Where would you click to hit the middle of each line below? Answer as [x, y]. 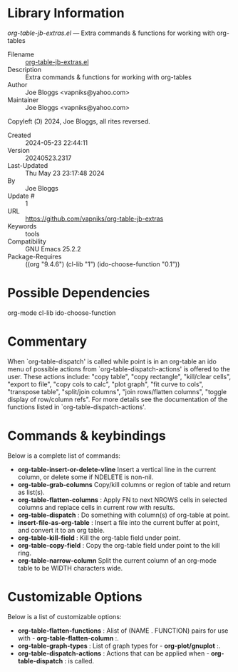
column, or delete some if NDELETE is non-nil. [86, 477]
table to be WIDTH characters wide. [70, 568]
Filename [21, 54]
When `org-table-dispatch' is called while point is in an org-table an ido [112, 361]
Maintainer [23, 100]
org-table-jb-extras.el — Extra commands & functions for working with [111, 33]
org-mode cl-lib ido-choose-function [62, 313]
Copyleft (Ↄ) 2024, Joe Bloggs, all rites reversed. [79, 121]
